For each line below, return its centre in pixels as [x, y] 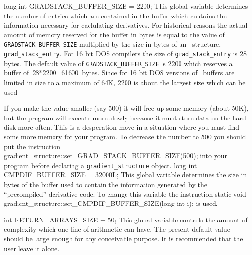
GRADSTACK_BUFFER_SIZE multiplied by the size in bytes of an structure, [113, 44]
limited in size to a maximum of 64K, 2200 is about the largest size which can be [125, 82]
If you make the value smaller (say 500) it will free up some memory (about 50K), [126, 108]
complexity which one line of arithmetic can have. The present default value [117, 229]
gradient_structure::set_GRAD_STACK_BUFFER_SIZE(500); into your [116, 156]
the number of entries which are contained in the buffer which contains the [115, 15]
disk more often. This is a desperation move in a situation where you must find [122, 127]
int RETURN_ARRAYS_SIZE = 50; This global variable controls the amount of [126, 219]
